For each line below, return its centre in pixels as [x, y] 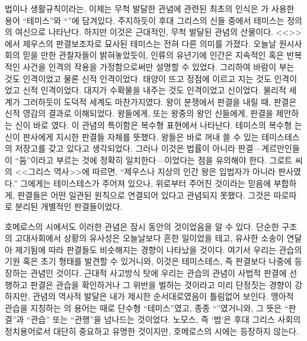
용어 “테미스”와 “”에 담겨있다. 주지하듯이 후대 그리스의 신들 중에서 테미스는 [145, 20]
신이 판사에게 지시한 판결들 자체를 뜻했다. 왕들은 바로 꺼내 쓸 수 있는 [132, 136]
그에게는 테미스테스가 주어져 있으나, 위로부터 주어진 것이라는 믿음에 [146, 183]
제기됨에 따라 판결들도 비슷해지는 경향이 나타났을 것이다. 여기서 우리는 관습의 [159, 249]
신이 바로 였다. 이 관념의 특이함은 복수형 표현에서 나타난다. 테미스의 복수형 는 [159, 124]
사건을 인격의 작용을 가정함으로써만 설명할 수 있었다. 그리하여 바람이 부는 [159, 66]
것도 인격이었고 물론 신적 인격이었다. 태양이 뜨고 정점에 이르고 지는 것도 [138, 78]
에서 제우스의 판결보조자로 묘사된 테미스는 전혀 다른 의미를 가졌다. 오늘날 [141, 43]
